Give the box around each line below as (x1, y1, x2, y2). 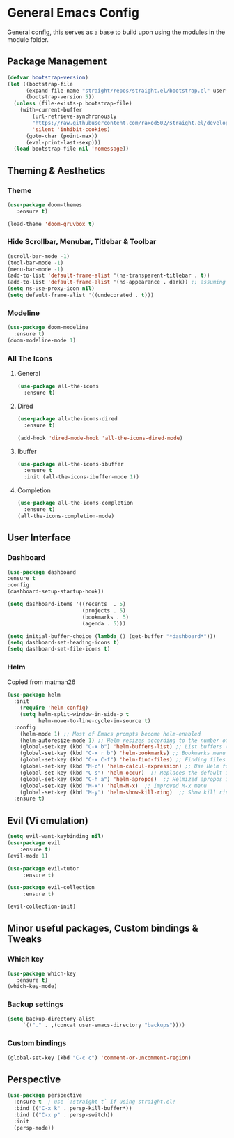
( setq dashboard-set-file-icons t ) (7, 646, 111, 653)
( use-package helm (7, 692, 61, 699)
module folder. (7, 35, 49, 43)
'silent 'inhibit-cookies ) (32, 126, 111, 133)
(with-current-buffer (19, 107, 82, 114)
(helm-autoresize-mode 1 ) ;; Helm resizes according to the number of (19, 737, 229, 744)
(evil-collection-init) (7, 903, 77, 911)
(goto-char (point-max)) (25, 132, 98, 139)
